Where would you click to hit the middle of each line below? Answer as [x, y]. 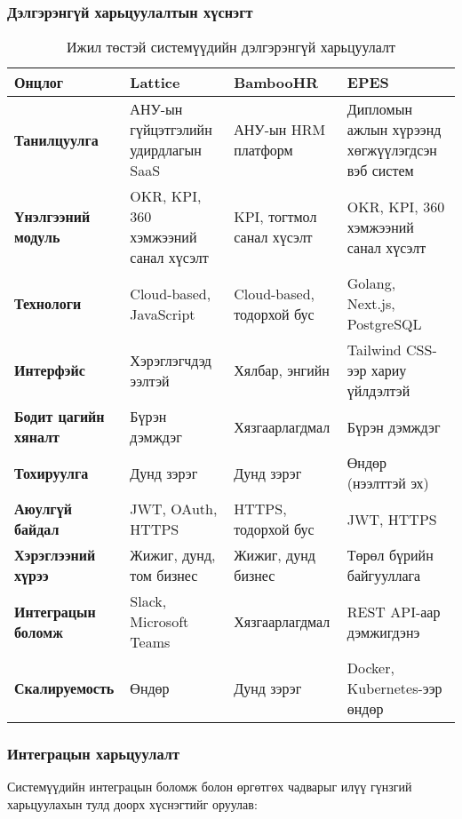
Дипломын [379, 109]
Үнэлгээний [52, 217]
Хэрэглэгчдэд [171, 360]
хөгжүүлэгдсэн [392, 150]
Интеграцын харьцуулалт [94, 754]
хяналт [37, 437]
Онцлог [39, 83]
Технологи [48, 304]
